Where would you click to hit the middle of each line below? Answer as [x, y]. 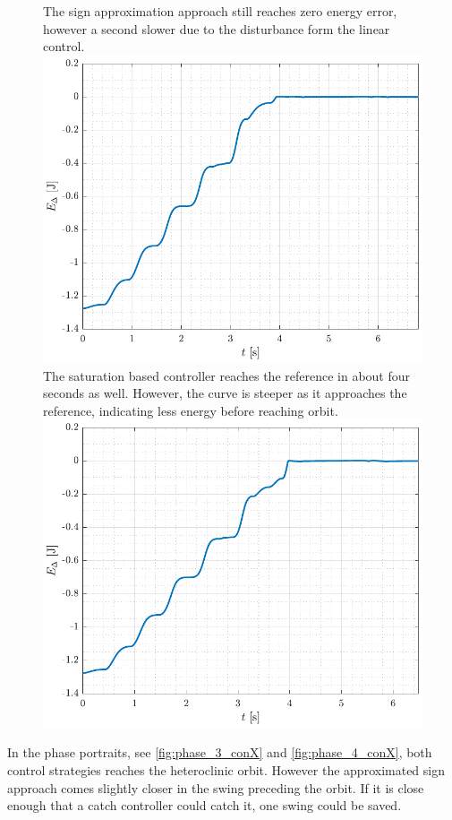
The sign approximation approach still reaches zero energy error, [220, 11]
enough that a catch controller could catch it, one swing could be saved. [205, 805]
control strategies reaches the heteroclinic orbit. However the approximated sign [226, 769]
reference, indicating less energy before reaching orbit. [191, 410]
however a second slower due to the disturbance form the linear [217, 28]
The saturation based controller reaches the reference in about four [227, 375]
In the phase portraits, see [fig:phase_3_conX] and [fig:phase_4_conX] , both [220, 752]
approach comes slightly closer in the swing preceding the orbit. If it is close [216, 787]
